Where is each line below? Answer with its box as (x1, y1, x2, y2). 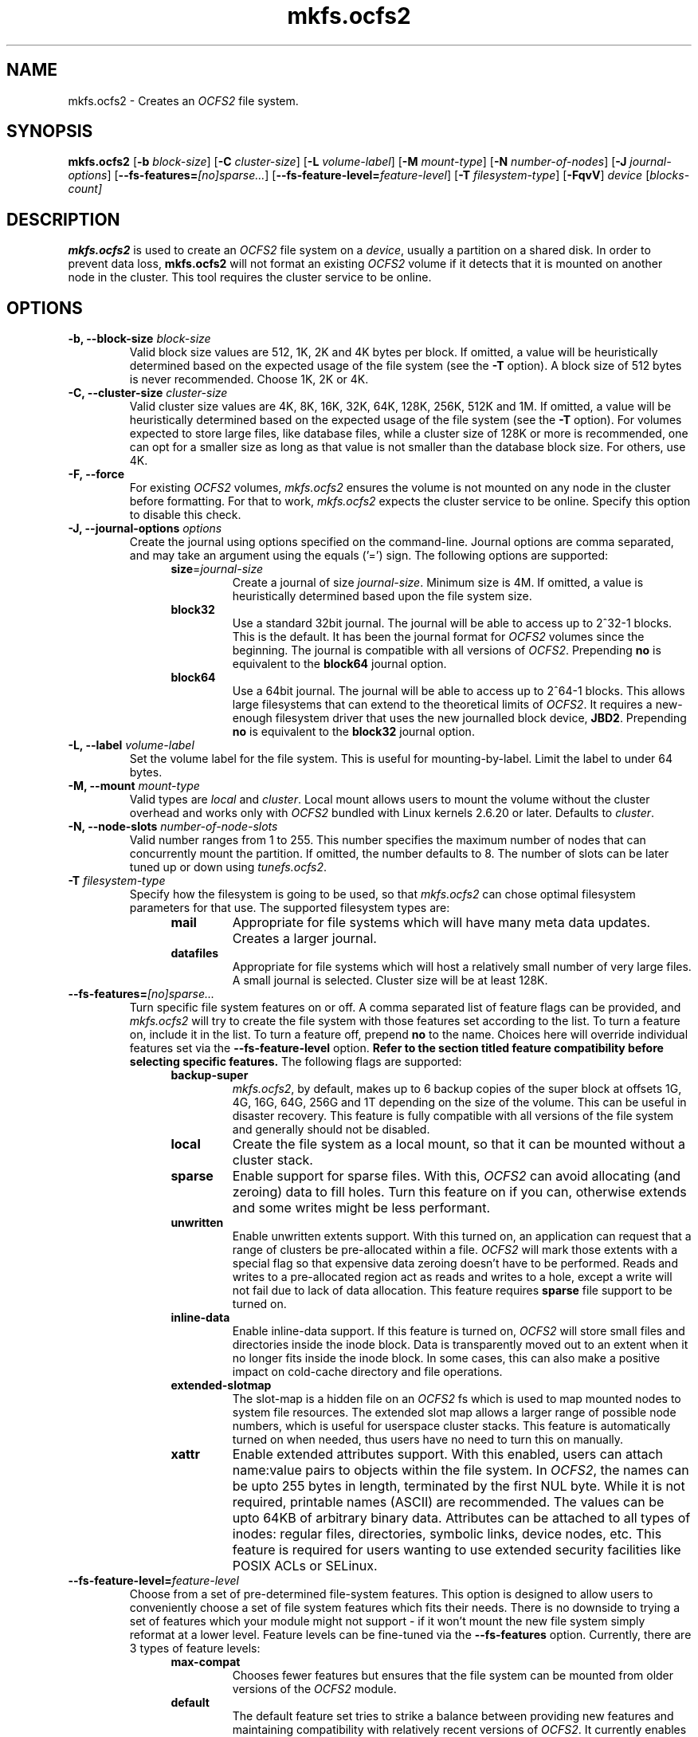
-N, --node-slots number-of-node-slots (68, 819, 278, 834)
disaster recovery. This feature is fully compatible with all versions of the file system (232, 1109, 674, 1123)
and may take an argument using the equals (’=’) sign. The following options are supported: (129, 548, 609, 563)
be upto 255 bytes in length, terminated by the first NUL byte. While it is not (232, 1478, 685, 1495)
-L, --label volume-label (68, 738, 194, 753)
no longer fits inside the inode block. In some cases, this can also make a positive (232, 1351, 661, 1366)
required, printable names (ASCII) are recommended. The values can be (232, 1494, 665, 1511)
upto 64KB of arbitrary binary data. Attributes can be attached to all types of (232, 1510, 691, 1527)
